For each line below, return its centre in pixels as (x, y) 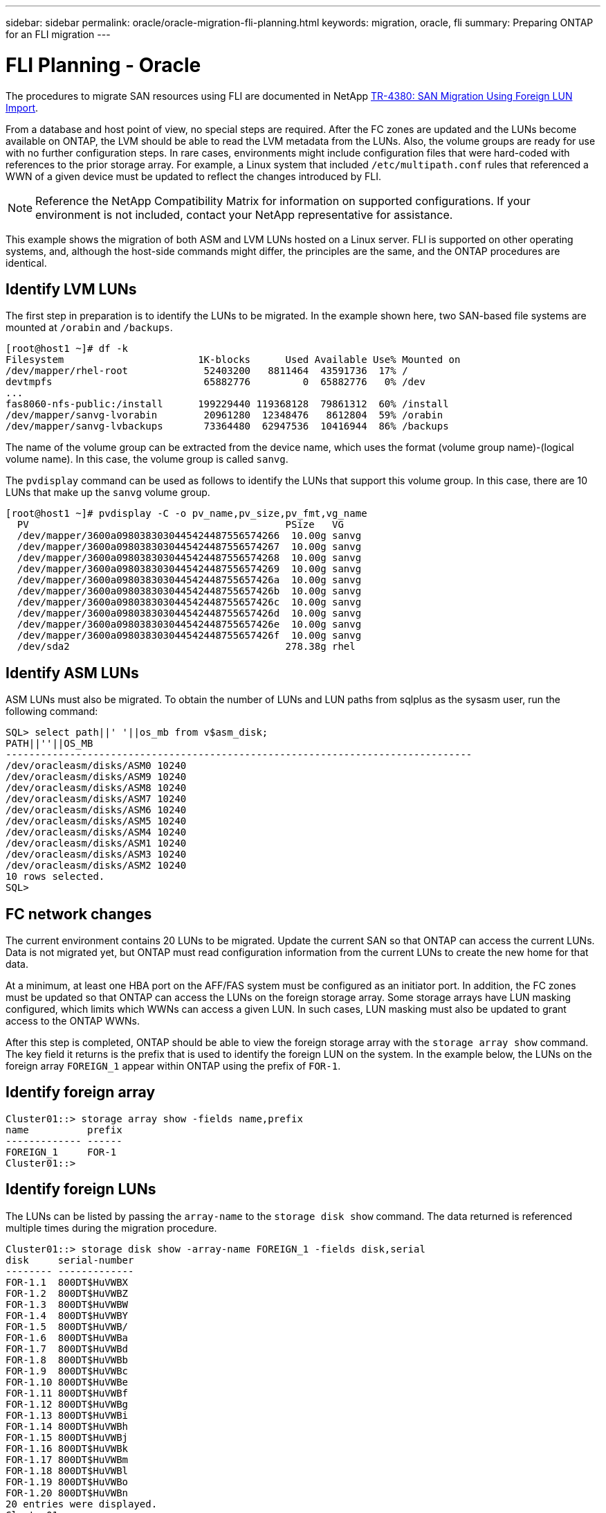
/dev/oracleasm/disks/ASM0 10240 (96, 766)
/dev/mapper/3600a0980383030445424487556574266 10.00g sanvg (189, 536)
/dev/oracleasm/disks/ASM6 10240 (96, 810)
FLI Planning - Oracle (103, 65)
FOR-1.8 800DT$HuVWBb (67, 1360)
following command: (52, 711)
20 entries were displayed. (82, 1504)
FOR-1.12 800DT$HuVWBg (67, 1404)
